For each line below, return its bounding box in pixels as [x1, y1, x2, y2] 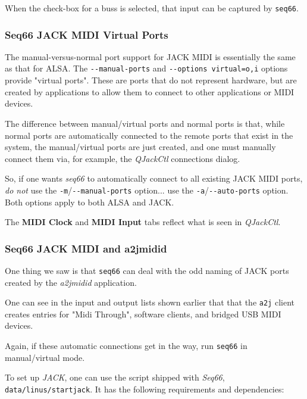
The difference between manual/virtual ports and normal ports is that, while [5, 117, 285, 129]
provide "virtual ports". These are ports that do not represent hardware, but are [5, 74, 297, 86]
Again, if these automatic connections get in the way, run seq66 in [5, 339, 248, 352]
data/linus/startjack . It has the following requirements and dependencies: [5, 382, 284, 395]
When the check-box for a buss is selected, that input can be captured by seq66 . [5, 2, 299, 14]
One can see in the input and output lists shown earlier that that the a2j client [5, 296, 295, 308]
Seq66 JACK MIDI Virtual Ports [5, 27, 168, 42]
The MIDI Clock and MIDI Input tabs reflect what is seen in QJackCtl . [5, 216, 281, 228]
